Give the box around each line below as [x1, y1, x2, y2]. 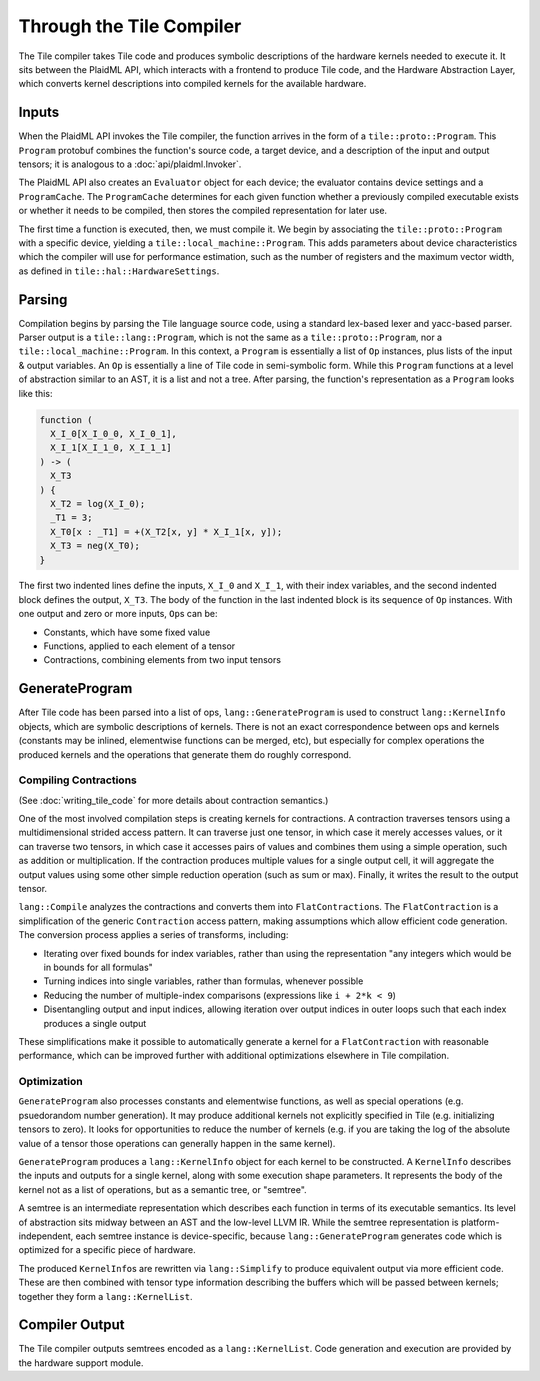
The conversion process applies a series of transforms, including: [18, 929, 289, 941]
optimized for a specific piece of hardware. [18, 1244, 197, 1256]
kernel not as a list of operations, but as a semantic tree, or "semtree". [18, 1183, 307, 1195]
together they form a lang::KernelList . [18, 1290, 193, 1302]
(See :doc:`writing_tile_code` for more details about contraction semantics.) [18, 794, 329, 806]
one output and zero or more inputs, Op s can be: [18, 608, 218, 620]
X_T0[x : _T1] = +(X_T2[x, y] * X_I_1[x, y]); [50, 526, 283, 537]
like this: [18, 387, 53, 399]
